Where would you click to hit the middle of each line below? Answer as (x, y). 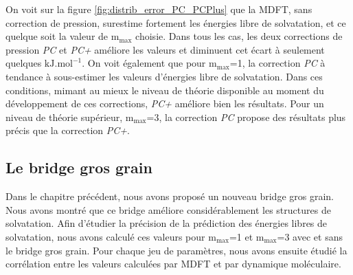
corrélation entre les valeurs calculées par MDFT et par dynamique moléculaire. (173, 264)
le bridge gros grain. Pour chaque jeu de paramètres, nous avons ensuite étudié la (176, 250)
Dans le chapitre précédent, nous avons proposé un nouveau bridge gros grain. (170, 196)
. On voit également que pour (144, 63)
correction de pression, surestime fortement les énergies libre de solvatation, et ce (176, 22)
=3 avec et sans (310, 236)
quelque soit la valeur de (57, 36)
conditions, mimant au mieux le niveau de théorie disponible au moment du (165, 90)
